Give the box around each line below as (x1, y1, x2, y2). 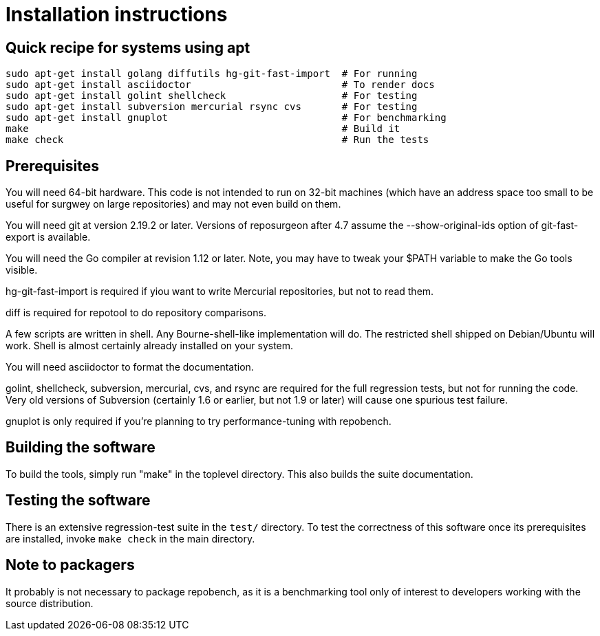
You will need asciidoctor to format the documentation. (6, 361, 254, 373)
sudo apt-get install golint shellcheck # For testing (6, 90, 418, 102)
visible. (6, 264, 38, 276)
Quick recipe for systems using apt (6, 39, 250, 56)
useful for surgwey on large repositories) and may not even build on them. (6, 198, 341, 210)
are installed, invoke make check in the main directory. (6, 532, 255, 545)
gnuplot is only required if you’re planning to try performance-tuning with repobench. (6, 415, 392, 428)
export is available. (6, 231, 91, 243)
